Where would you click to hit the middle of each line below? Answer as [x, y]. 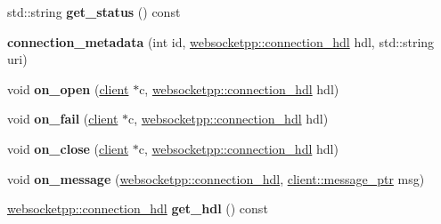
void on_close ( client [68, 148]
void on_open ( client [68, 88]
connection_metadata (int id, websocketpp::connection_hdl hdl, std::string [221, 41]
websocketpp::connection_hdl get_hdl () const [138, 208]
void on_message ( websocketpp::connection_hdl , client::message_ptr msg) [216, 178]
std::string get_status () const [94, 12]
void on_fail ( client [63, 119]
